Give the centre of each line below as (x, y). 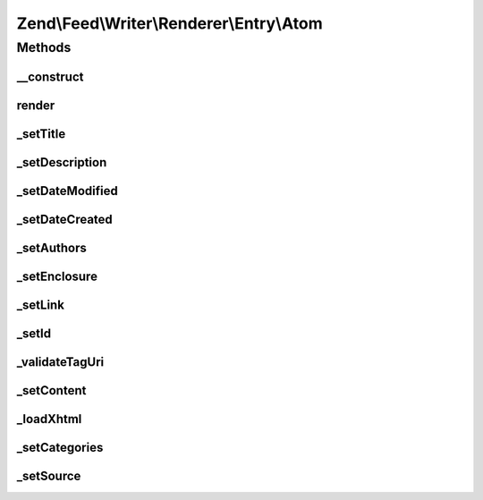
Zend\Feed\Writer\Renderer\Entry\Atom (169, 23)
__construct (50, 76)
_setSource (49, 475)
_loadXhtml (49, 419)
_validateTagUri (60, 362)
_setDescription (62, 162)
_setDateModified (67, 191)
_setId (34, 333)
